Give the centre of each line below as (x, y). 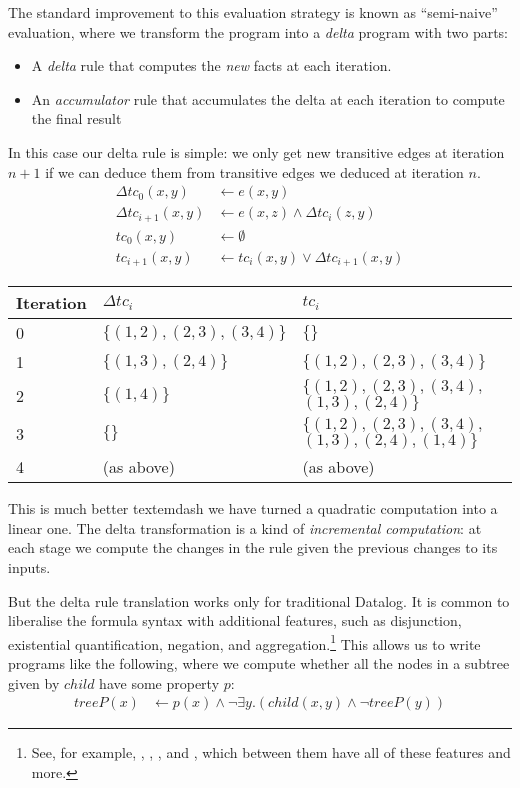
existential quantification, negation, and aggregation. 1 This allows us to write (244, 642)
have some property (159, 682)
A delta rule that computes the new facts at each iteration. (211, 65)
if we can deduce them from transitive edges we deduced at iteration (254, 171)
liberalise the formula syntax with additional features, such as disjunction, (235, 620)
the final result (76, 118)
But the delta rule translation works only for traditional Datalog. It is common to (259, 600)
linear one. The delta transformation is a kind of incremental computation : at (245, 527)
